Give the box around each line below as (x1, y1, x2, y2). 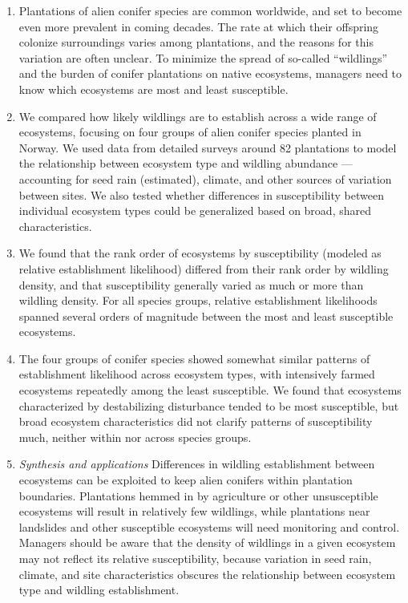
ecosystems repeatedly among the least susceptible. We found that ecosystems (18, 382, 402, 399)
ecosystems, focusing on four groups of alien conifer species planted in (18, 123, 362, 140)
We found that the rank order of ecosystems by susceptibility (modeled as (18, 245, 382, 261)
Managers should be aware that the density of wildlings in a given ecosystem (18, 534, 396, 551)
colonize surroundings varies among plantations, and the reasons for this (18, 34, 374, 51)
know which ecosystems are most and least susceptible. (18, 80, 289, 97)
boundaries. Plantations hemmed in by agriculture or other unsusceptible (18, 487, 378, 504)
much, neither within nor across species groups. (18, 428, 252, 445)
